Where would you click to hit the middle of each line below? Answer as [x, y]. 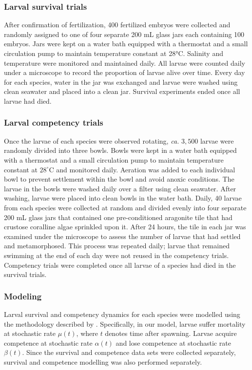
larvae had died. [28, 101]
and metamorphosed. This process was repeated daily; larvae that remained [117, 246]
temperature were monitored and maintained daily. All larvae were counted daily [125, 63]
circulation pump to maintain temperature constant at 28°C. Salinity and [114, 53]
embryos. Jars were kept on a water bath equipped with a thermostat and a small [126, 44]
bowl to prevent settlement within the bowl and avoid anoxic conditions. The [119, 179]
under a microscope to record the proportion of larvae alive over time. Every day [125, 72]
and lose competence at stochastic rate [173, 342]
